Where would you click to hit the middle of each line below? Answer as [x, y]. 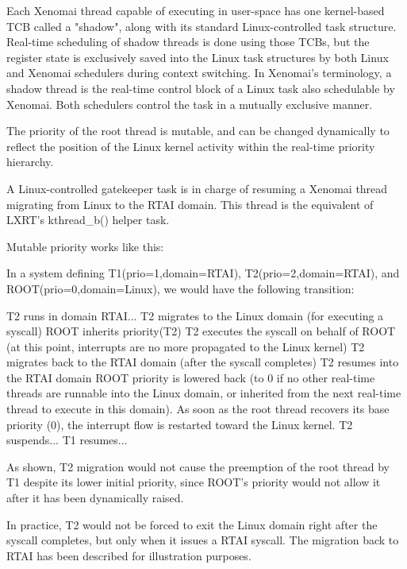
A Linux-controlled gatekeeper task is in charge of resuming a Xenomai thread [197, 188]
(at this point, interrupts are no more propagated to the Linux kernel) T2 [186, 346]
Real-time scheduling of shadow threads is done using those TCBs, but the [188, 42]
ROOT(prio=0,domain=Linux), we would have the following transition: [180, 288]
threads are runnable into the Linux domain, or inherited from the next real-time [204, 393]
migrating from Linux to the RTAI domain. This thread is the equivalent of [190, 204]
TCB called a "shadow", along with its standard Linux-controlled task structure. [202, 26]
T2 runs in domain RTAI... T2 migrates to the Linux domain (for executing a [195, 315]
